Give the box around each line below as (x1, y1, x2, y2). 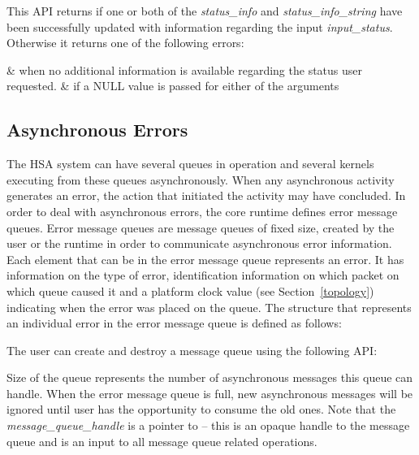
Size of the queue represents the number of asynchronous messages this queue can (6, 369, 413, 386)
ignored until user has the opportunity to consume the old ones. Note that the (6, 401, 396, 418)
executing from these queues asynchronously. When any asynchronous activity (6, 171, 395, 188)
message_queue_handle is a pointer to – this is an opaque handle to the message (6, 417, 410, 434)
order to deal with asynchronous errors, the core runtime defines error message (6, 202, 398, 219)
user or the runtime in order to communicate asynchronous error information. (6, 235, 392, 252)
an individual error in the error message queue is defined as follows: (6, 314, 342, 331)
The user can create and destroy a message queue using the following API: (6, 341, 378, 358)
